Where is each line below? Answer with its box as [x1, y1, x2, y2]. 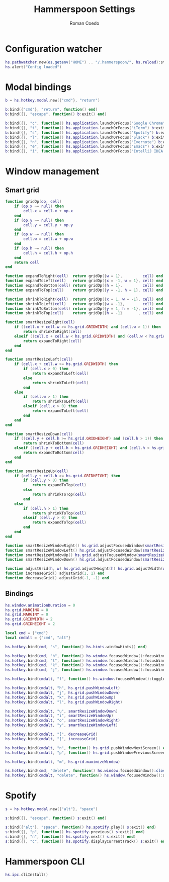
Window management [5, 166, 100, 177]
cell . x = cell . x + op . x [23, 208, 73, 213]
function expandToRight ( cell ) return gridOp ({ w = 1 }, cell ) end [5, 274, 163, 279]
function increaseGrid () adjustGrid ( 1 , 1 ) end [5, 571, 105, 576]
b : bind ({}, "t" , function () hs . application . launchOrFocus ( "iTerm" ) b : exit [5, 125, 165, 130]
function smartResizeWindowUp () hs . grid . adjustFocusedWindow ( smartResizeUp [5, 552, 167, 558]
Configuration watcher [5, 43, 102, 54]
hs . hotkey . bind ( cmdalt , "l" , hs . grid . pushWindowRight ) [5, 699, 123, 704]
